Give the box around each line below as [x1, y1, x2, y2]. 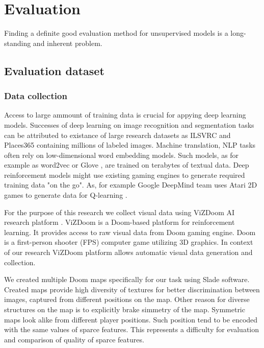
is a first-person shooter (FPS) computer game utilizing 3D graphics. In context [4, 237, 253, 247]
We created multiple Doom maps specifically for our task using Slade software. [4, 274, 250, 285]
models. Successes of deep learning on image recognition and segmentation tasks [4, 119, 254, 130]
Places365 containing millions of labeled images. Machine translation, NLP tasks [4, 140, 256, 150]
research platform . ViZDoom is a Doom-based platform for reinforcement [4, 217, 235, 227]
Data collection [4, 89, 67, 102]
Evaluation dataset [4, 62, 104, 78]
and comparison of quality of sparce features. [4, 334, 144, 344]
